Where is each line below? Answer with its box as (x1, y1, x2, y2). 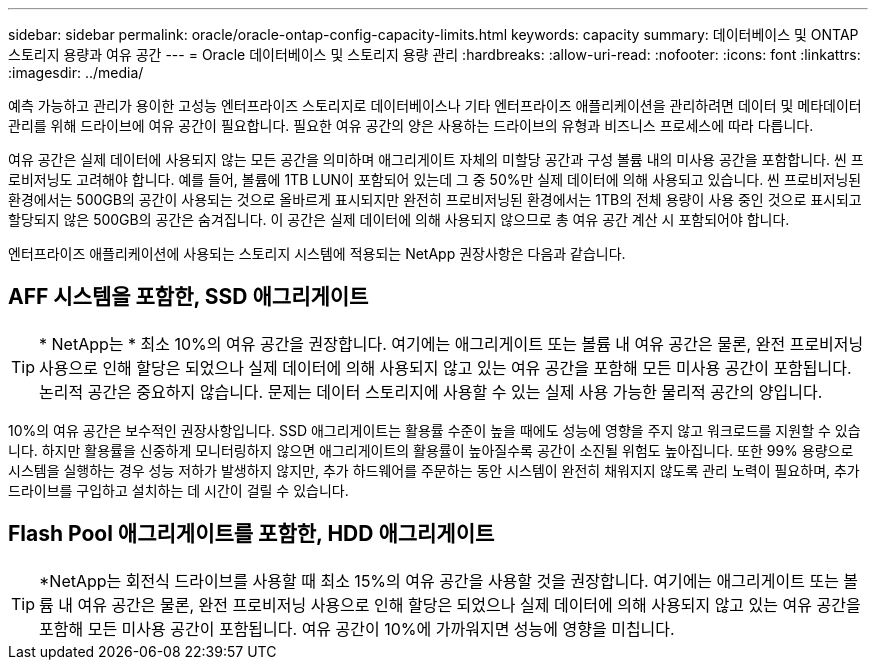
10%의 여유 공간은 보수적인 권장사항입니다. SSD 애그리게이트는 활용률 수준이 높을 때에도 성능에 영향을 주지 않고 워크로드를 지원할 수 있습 (8, 421, 861, 439)
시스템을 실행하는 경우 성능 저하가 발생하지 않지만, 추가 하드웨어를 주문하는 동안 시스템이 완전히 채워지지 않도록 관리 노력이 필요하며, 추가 (8, 461, 860, 479)
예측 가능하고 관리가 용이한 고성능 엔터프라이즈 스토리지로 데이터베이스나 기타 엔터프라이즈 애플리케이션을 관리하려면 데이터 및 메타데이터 (8, 97, 862, 114)
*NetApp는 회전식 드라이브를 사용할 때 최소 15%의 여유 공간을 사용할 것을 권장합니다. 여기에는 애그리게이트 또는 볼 (39, 570, 859, 591)
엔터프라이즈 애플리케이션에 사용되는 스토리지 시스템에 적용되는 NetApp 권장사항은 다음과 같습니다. (8, 245, 626, 262)
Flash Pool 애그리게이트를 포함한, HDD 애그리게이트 (8, 521, 495, 547)
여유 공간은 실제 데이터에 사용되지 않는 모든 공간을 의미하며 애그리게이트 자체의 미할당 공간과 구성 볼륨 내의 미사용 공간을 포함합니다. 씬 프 (8, 151, 864, 168)
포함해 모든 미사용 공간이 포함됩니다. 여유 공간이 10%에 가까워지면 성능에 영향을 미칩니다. (39, 618, 675, 639)
